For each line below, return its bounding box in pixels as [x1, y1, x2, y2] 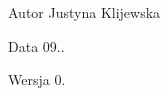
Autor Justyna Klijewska [8, 2, 161, 22]
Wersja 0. [8, 69, 66, 90]
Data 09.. [8, 35, 65, 56]
